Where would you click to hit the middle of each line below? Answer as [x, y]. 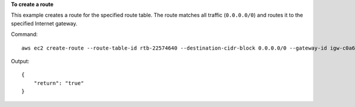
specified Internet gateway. [44, 23]
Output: [20, 61]
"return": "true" [59, 83]
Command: [24, 34]
